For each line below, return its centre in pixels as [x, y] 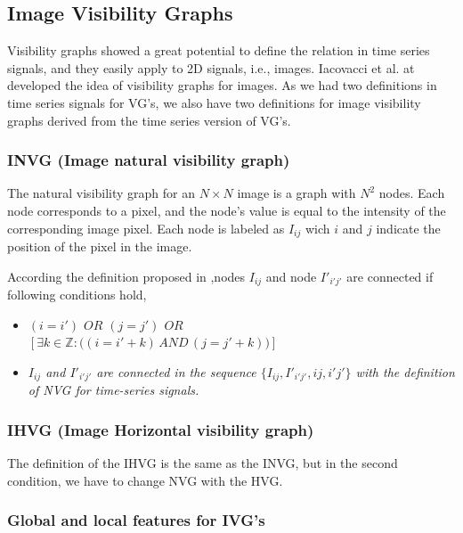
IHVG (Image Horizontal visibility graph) [161, 429]
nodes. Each [412, 193]
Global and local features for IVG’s [136, 520]
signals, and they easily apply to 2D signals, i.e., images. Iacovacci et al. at [211, 67]
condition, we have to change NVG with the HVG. [145, 480]
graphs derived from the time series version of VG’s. [149, 120]
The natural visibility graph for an [102, 193]
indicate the [408, 228]
